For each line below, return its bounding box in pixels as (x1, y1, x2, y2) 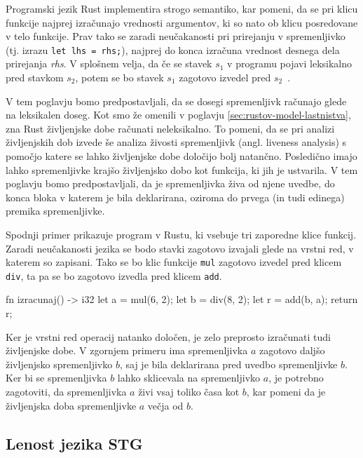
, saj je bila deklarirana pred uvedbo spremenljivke (119, 356, 338, 371)
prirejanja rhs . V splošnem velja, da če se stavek (6, 56, 212, 71)
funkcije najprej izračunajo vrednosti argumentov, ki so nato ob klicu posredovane (6, 15, 358, 29)
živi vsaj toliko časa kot (138, 384, 240, 399)
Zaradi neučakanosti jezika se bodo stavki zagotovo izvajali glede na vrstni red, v (6, 241, 354, 255)
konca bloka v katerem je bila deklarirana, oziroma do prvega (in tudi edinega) (6, 189, 345, 204)
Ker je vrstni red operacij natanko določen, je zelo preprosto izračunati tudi (6, 329, 331, 344)
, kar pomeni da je (246, 384, 326, 399)
